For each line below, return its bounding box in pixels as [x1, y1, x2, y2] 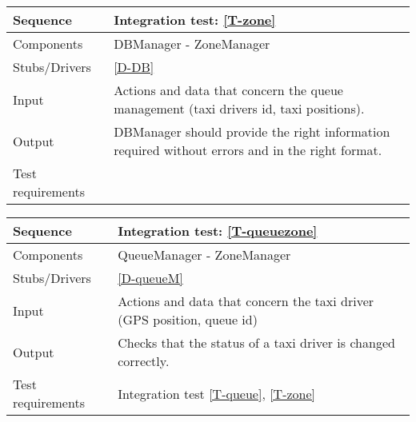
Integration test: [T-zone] [114, 10, 276, 29]
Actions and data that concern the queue [114, 81, 343, 99]
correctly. [118, 352, 170, 370]
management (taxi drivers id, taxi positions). [114, 99, 365, 117]
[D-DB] [114, 58, 154, 76]
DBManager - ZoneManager [114, 34, 270, 53]
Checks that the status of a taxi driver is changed [118, 333, 395, 352]
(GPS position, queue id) [118, 310, 258, 328]
